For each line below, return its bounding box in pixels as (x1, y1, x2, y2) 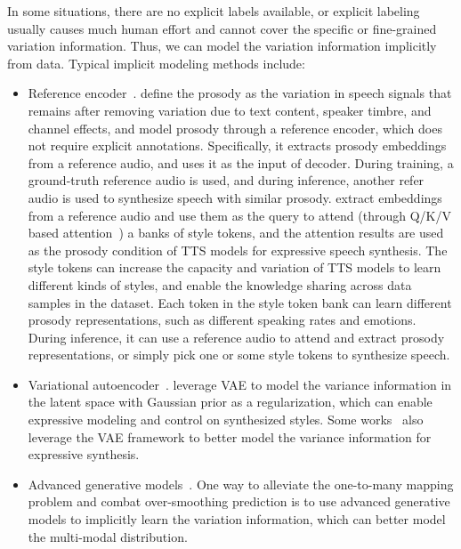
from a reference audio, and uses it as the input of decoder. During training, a (28, 153, 454, 172)
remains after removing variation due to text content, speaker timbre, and (28, 101, 432, 119)
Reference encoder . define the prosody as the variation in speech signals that (28, 84, 452, 102)
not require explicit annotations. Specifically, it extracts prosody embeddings (28, 136, 447, 155)
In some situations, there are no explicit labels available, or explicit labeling (7, 2, 420, 20)
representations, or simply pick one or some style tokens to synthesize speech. (28, 345, 450, 364)
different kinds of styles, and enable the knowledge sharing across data (28, 275, 412, 294)
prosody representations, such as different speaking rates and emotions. (28, 311, 417, 329)
